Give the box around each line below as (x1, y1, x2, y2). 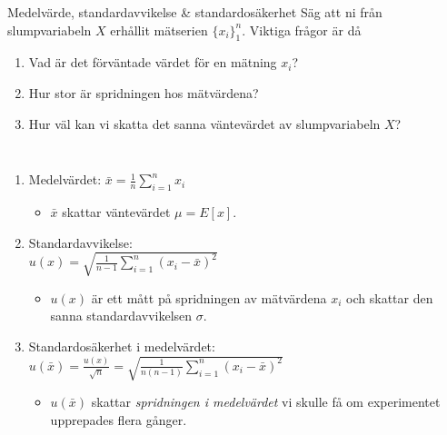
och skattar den (346, 288, 433, 307)
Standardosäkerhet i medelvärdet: (28, 336, 215, 355)
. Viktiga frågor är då (242, 20, 362, 39)
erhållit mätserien (110, 20, 208, 39)
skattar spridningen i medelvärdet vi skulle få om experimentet (91, 392, 441, 411)
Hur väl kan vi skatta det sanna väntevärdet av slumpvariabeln (28, 114, 381, 133)
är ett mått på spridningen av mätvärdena (91, 288, 327, 307)
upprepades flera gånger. (50, 410, 187, 429)
